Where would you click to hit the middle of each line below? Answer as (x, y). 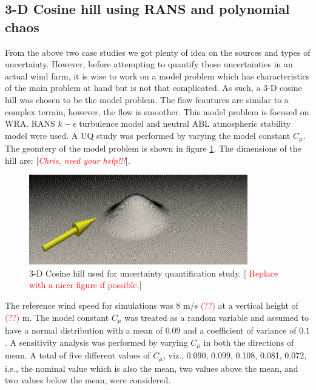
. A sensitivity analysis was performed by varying (96, 342)
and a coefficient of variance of (240, 330)
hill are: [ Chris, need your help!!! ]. (68, 160)
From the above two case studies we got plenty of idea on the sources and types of (158, 52)
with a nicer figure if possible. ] (86, 285)
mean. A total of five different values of (78, 355)
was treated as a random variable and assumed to (217, 317)
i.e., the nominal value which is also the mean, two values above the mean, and (152, 368)
